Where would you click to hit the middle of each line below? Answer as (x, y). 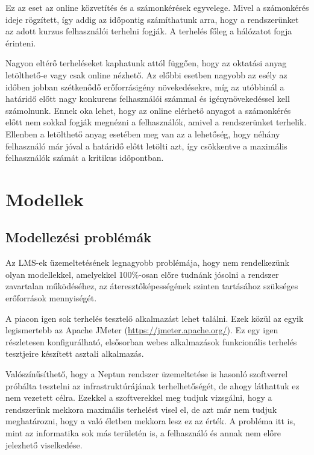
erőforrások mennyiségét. (51, 298)
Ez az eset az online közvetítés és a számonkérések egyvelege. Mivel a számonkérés (157, 7)
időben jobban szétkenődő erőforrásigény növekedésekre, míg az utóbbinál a (145, 86)
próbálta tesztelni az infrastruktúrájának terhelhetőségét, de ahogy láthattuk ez (152, 385)
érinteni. (21, 42)
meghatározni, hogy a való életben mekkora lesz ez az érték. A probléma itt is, (150, 421)
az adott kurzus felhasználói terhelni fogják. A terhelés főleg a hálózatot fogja (149, 31)
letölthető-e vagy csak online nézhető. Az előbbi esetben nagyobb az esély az (146, 74)
